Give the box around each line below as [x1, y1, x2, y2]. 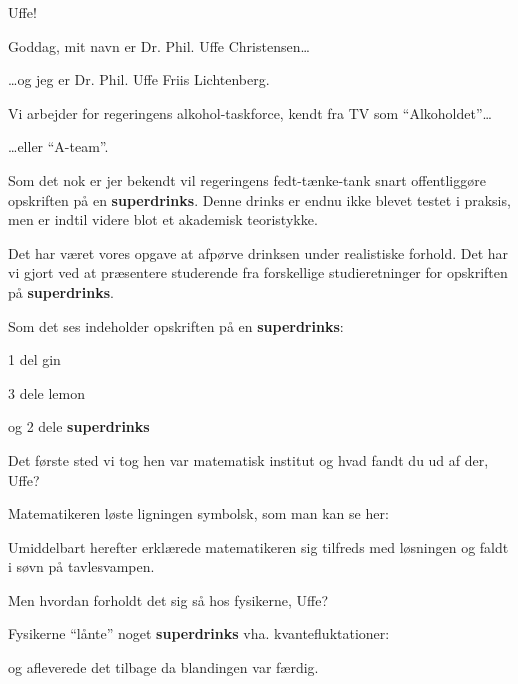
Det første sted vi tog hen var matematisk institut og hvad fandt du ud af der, [8, 449, 489, 470]
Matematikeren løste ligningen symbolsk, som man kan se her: [8, 503, 389, 524]
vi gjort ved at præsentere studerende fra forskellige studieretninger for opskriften [8, 262, 508, 283]
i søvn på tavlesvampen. [8, 556, 155, 577]
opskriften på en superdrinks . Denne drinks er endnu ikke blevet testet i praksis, [8, 189, 511, 210]
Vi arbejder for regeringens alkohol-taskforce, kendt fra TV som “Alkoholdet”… [8, 102, 492, 123]
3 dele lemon [8, 382, 85, 403]
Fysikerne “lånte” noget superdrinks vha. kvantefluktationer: [8, 623, 390, 644]
